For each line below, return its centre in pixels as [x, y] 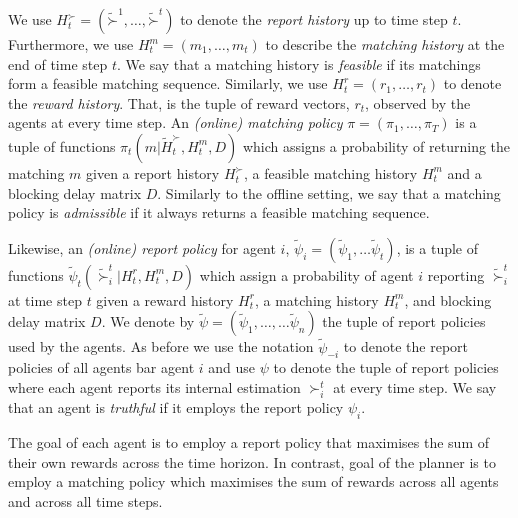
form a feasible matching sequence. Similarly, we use [168, 83]
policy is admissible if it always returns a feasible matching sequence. [219, 212]
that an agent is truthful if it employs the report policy [176, 407]
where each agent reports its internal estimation [154, 386]
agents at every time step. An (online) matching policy [175, 122]
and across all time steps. [85, 500]
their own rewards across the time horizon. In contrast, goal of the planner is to [252, 461]
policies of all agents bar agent [101, 367]
